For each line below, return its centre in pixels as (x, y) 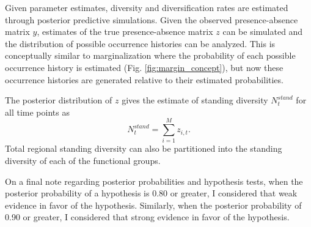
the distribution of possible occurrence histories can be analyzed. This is (140, 43)
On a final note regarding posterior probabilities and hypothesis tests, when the (154, 181)
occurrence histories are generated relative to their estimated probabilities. (144, 79)
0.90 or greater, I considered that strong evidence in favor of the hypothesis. (147, 217)
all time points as (37, 112)
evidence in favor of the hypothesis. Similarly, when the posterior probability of (153, 205)
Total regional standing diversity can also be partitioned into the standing (144, 148)
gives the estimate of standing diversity (195, 100)
